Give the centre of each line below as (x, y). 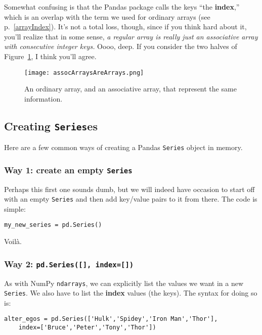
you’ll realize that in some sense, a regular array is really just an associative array (131, 36)
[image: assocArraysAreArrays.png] (84, 73)
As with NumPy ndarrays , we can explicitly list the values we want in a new (124, 283)
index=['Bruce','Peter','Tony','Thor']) (87, 328)
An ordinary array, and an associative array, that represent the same (130, 89)
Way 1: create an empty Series (68, 170)
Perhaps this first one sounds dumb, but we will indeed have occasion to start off (129, 189)
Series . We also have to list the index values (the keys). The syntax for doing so (131, 293)
